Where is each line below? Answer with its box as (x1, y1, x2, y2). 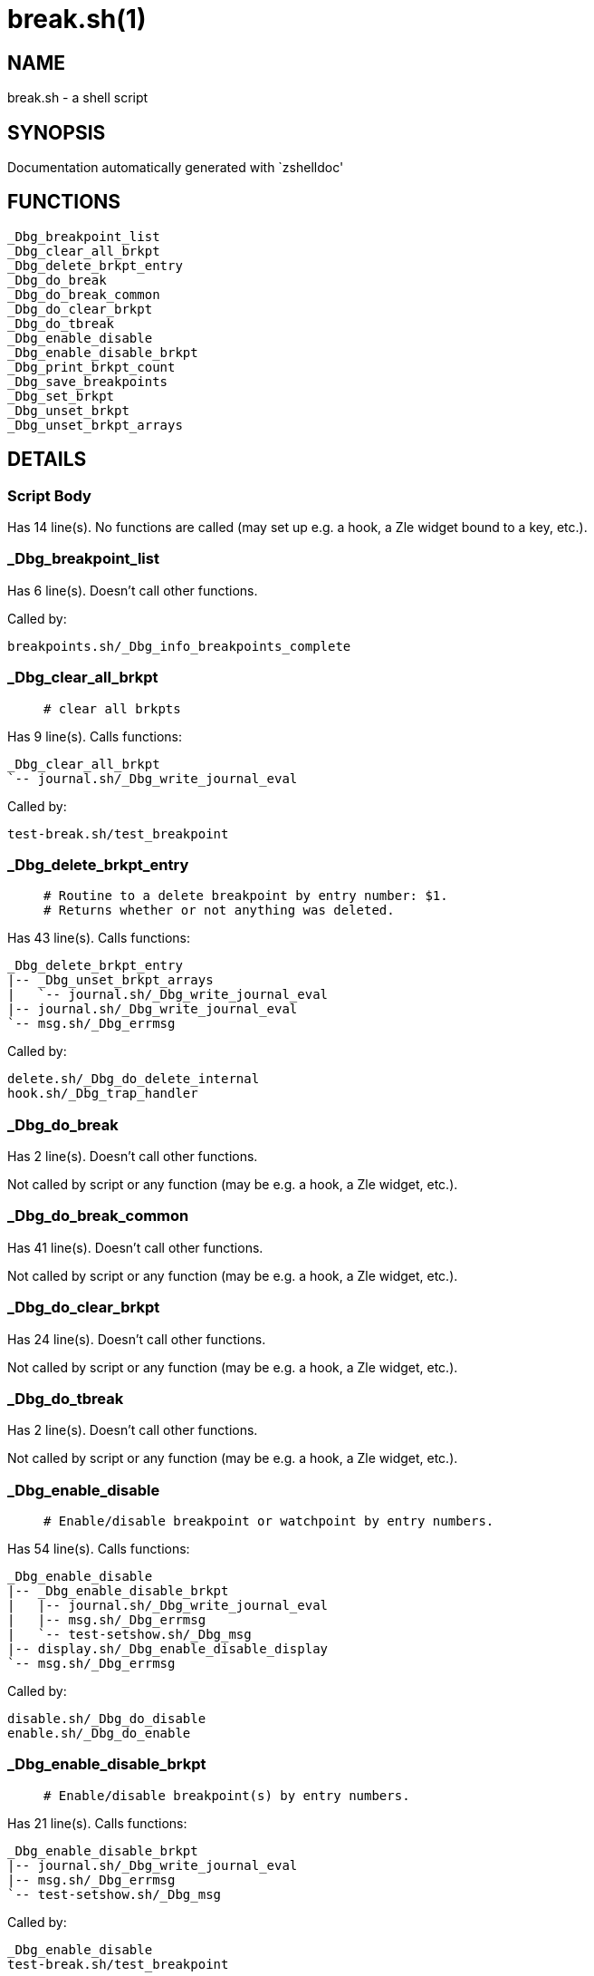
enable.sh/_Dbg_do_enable (7, 1726, 191, 1741)
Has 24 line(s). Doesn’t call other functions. (7, 1331, 266, 1347)
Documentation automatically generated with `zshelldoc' (7, 160, 344, 176)
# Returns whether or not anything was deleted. (43, 903, 395, 918)
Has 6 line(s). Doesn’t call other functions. (7, 582, 258, 598)
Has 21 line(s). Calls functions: (7, 1815, 187, 1831)
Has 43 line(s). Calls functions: (7, 930, 190, 946)
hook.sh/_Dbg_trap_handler (7, 1086, 198, 1101)
